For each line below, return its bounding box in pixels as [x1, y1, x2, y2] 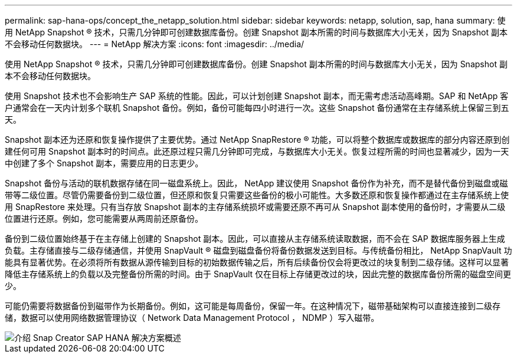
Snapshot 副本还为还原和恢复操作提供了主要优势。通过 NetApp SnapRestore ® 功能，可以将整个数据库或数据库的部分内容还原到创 [5, 134, 510, 144]
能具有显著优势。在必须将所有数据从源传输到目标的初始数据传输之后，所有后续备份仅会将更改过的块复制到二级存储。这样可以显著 [5, 257, 509, 267]
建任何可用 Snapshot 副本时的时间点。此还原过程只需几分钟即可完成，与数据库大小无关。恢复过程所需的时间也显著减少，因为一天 [5, 146, 509, 156]
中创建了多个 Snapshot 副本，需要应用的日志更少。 [5, 158, 204, 168]
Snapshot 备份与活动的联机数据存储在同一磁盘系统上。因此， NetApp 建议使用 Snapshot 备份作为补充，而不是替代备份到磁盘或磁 [5, 178, 508, 188]
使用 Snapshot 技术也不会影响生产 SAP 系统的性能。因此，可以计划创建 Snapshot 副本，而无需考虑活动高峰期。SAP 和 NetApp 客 [5, 91, 509, 101]
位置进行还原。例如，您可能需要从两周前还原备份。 [5, 214, 203, 224]
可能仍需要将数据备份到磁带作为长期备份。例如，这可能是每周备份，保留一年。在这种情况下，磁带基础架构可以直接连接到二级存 [5, 301, 500, 311]
